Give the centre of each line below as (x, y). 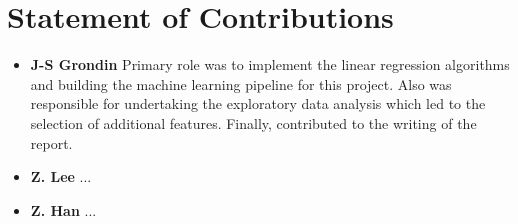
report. (51, 142)
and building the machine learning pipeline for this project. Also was (241, 83)
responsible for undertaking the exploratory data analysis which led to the (258, 103)
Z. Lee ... (61, 176)
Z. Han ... (63, 209)
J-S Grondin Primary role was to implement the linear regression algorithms (270, 64)
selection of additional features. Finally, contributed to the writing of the (253, 122)
